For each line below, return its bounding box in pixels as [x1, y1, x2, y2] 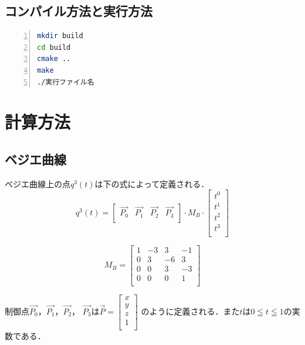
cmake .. [37, 55, 71, 63]
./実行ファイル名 [37, 77, 94, 86]
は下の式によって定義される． [94, 177, 209, 190]
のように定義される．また [141, 305, 240, 317]
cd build [37, 43, 71, 52]
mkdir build [37, 32, 83, 40]
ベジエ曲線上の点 [5, 177, 70, 190]
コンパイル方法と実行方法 [5, 2, 152, 20]
